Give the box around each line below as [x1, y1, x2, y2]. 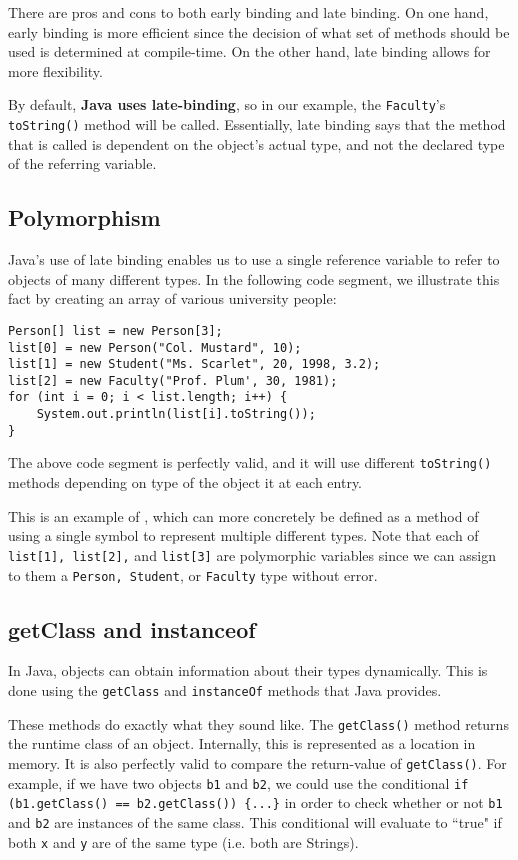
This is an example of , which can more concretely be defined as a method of [8, 505, 479, 526]
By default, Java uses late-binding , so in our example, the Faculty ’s [8, 94, 446, 115]
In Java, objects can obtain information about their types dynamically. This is [8, 660, 488, 681]
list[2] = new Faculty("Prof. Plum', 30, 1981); [8, 373, 338, 388]
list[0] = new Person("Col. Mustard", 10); [8, 340, 302, 355]
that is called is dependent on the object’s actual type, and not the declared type [8, 133, 505, 154]
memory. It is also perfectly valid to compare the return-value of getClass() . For [8, 752, 507, 773]
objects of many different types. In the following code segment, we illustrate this [8, 268, 500, 289]
